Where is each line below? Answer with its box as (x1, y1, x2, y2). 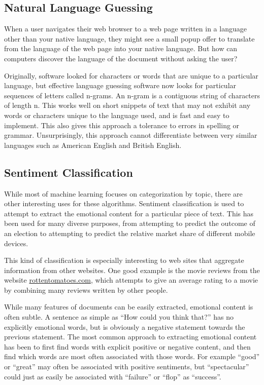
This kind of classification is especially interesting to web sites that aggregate (4, 255, 244, 265)
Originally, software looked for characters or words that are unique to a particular (4, 70, 258, 81)
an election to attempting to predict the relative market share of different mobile (4, 227, 255, 238)
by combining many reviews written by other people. (4, 284, 168, 295)
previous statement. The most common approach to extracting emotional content (4, 331, 257, 342)
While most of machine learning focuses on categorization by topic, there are (4, 188, 243, 199)
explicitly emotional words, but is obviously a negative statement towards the (4, 321, 245, 332)
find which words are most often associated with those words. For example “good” (4, 351, 260, 362)
